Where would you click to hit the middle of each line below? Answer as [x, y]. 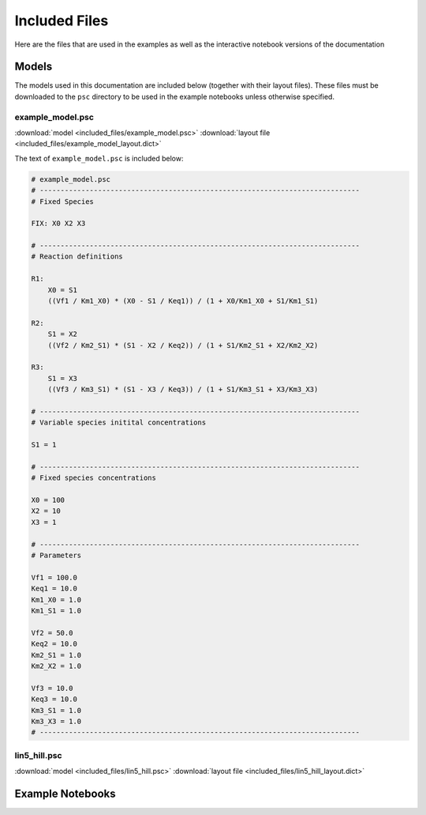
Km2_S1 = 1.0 [56, 655]
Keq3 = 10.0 [54, 699]
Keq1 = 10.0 [54, 589]
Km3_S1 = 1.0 [56, 710]
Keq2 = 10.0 [54, 644]
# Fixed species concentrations [94, 478]
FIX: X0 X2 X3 [58, 224]
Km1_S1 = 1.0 [56, 610]
